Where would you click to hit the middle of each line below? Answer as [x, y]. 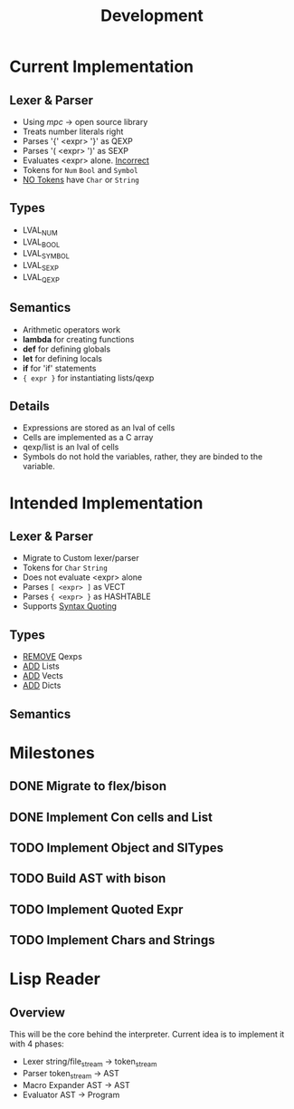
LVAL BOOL [41, 243]
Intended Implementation [106, 503]
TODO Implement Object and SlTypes [117, 848]
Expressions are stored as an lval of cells [99, 428]
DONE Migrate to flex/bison [88, 786]
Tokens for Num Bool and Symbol [80, 170]
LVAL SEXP [40, 266]
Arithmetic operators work [71, 329]
